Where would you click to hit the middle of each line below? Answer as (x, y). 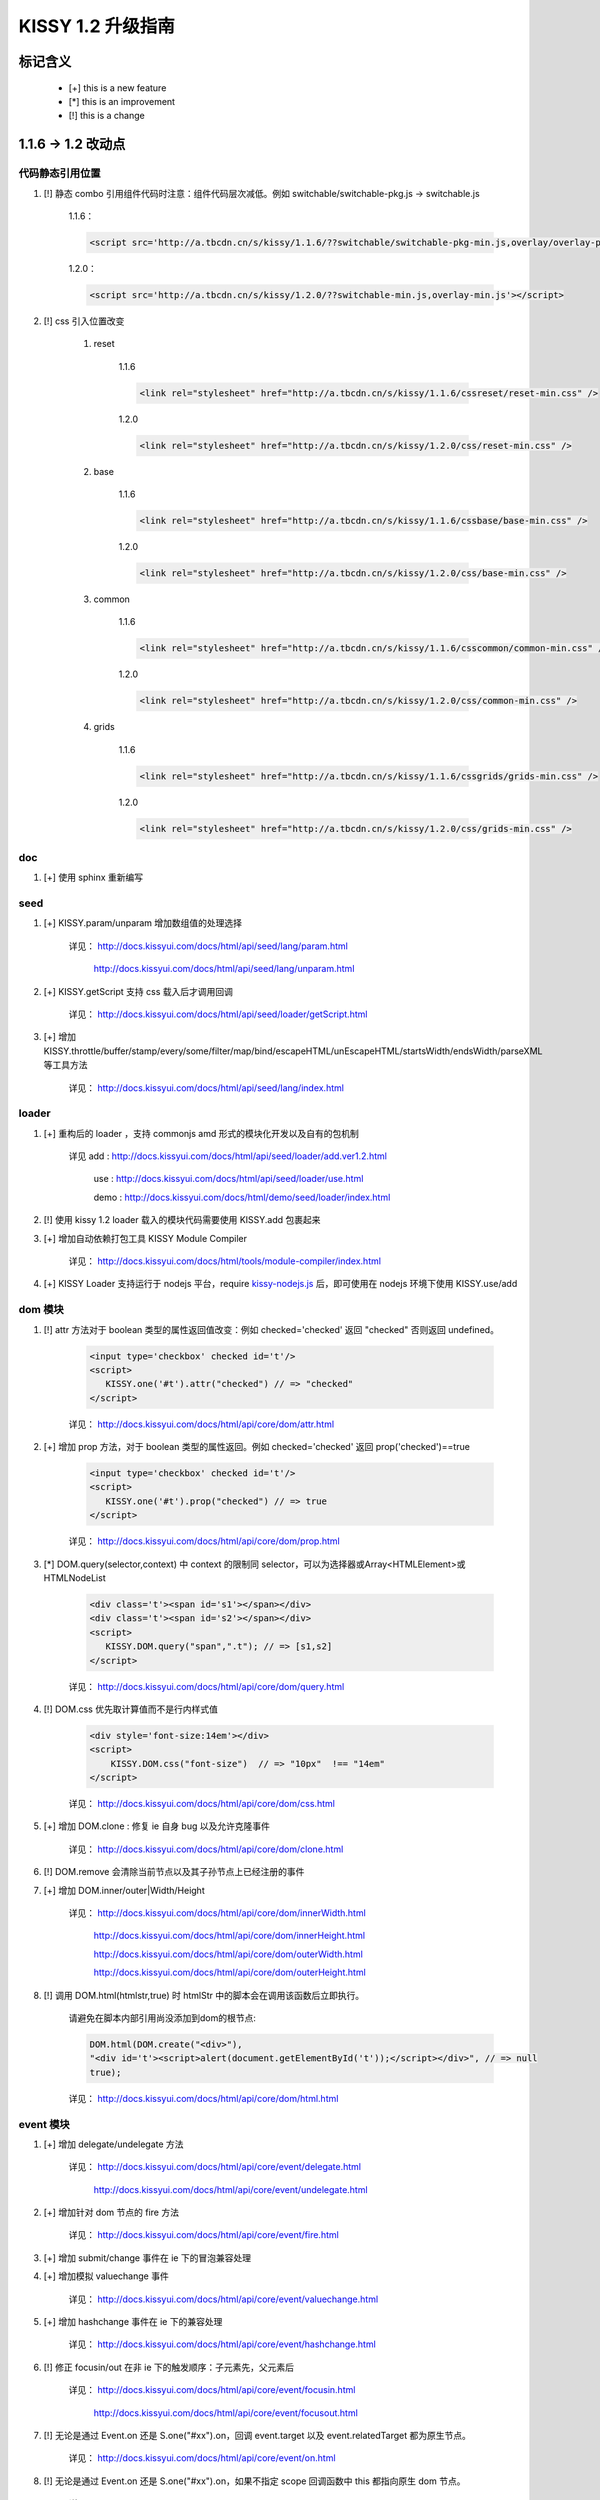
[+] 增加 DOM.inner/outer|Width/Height (124, 1890)
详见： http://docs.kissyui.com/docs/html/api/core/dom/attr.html (201, 1424)
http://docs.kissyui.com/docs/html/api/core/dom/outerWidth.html (228, 1954)
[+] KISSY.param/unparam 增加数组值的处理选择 (143, 923)
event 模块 (44, 2124)
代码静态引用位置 (59, 173)
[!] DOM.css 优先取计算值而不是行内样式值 (131, 1709)
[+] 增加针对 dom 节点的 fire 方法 (111, 2212)
